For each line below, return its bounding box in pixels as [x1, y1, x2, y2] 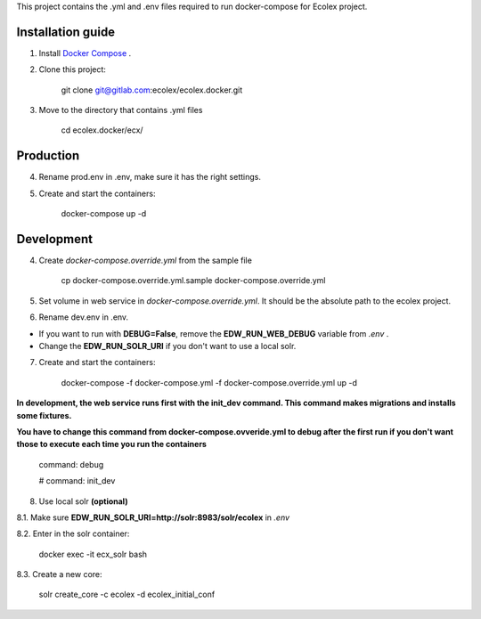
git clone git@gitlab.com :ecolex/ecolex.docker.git [61, 85, 243, 95]
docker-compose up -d [61, 208, 147, 219]
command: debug [38, 459, 104, 469]
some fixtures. [16, 410, 72, 420]
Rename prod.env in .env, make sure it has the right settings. [38, 172, 262, 183]
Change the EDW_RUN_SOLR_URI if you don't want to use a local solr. [38, 341, 297, 352]
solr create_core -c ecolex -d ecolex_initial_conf [38, 589, 216, 600]
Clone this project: [38, 64, 107, 75]
